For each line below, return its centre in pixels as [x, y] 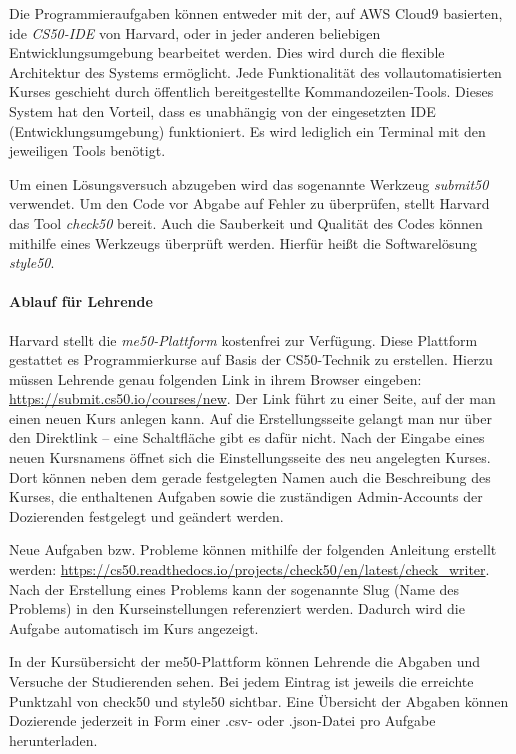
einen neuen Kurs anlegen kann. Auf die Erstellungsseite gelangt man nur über [250, 417]
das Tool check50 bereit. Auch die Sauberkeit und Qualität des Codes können [246, 222]
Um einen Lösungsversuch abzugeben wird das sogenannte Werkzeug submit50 [249, 183]
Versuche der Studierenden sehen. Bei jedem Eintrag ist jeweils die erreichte [241, 681]
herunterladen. [53, 739]
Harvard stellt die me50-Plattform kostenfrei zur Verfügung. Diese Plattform [243, 339]
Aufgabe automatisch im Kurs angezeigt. [134, 627]
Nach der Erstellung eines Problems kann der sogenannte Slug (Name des [234, 588]
